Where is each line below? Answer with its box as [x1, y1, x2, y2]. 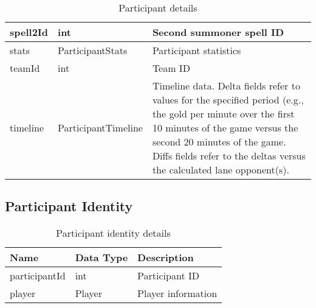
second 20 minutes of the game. [152, 135, 286, 149]
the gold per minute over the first [152, 107, 295, 121]
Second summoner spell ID [152, 25, 284, 39]
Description [137, 250, 194, 265]
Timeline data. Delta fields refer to [152, 79, 300, 93]
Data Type [75, 250, 128, 265]
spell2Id [10, 25, 49, 39]
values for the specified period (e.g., [152, 93, 304, 107]
